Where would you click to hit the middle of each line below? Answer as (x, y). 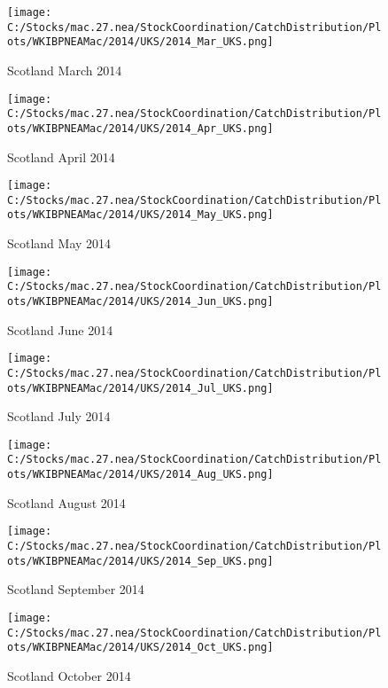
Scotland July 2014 (59, 416)
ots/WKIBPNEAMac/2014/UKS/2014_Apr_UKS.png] (140, 128)
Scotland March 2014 (65, 70)
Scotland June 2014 (60, 329)
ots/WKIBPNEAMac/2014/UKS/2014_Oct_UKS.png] (140, 648)
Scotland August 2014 (66, 502)
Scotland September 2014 (76, 589)
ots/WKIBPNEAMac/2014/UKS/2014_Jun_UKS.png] (140, 301)
